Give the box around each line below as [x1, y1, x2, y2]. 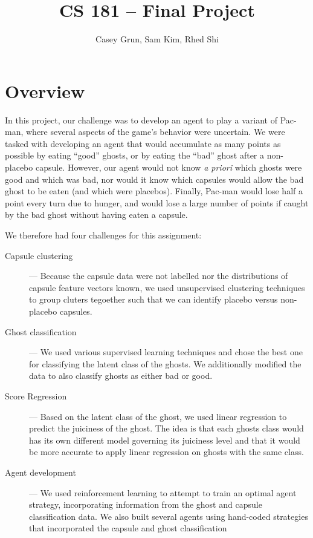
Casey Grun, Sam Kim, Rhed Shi [95, 33, 219, 45]
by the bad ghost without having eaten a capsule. [5, 208, 188, 221]
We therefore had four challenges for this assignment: [5, 229, 202, 241]
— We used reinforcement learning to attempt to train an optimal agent [29, 486, 297, 499]
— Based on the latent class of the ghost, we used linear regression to [29, 410, 287, 422]
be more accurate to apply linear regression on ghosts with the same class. [29, 445, 304, 458]
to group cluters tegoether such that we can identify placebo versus [29, 293, 278, 306]
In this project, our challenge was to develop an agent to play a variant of [5, 113, 277, 126]
